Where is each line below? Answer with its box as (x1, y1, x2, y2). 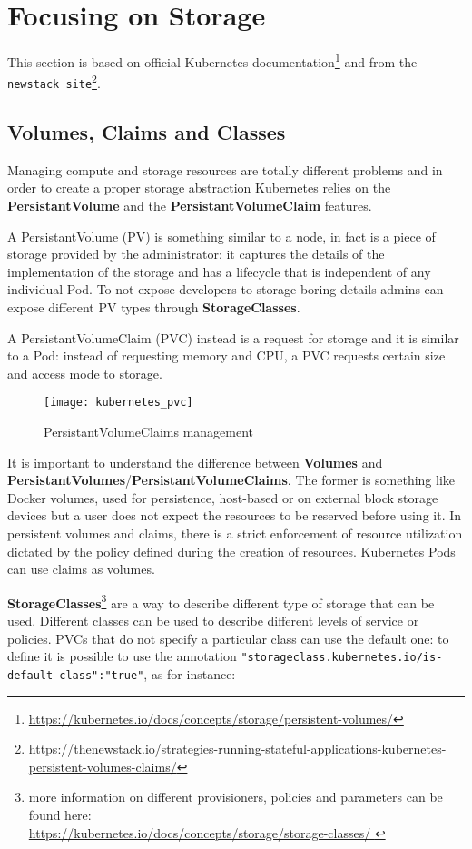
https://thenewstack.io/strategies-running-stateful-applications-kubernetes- (28, 739, 447, 758)
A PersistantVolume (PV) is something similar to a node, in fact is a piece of (7, 226, 436, 245)
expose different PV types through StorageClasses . (7, 298, 300, 317)
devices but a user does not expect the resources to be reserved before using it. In (7, 506, 462, 525)
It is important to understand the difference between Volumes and (7, 452, 383, 471)
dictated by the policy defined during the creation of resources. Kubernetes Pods (7, 541, 456, 560)
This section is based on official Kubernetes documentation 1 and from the (7, 50, 418, 71)
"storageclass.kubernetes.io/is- (241, 651, 443, 665)
